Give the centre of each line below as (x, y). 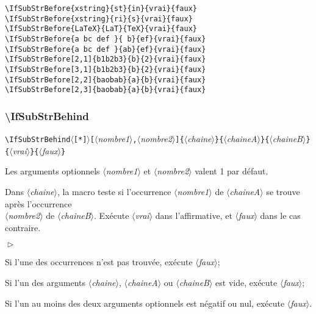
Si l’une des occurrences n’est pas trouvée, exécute (99, 262)
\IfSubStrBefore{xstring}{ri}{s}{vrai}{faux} (99, 19)
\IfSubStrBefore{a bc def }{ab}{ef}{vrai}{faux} (106, 49)
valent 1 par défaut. (232, 171)
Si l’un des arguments (45, 282)
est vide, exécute (246, 282)
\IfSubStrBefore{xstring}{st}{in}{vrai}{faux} (101, 9)
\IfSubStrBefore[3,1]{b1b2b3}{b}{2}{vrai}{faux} (106, 69)
